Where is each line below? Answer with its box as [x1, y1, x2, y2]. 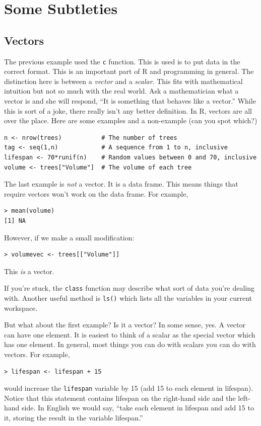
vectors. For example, [4, 349, 70, 360]
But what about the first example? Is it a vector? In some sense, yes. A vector [4, 319, 246, 330]
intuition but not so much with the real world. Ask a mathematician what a [4, 86, 239, 96]
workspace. [4, 302, 38, 313]
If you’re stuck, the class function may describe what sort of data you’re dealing [4, 283, 255, 293]
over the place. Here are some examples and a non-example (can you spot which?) [4, 115, 257, 126]
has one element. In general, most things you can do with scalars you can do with [4, 339, 256, 350]
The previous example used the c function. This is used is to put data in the [4, 56, 240, 66]
